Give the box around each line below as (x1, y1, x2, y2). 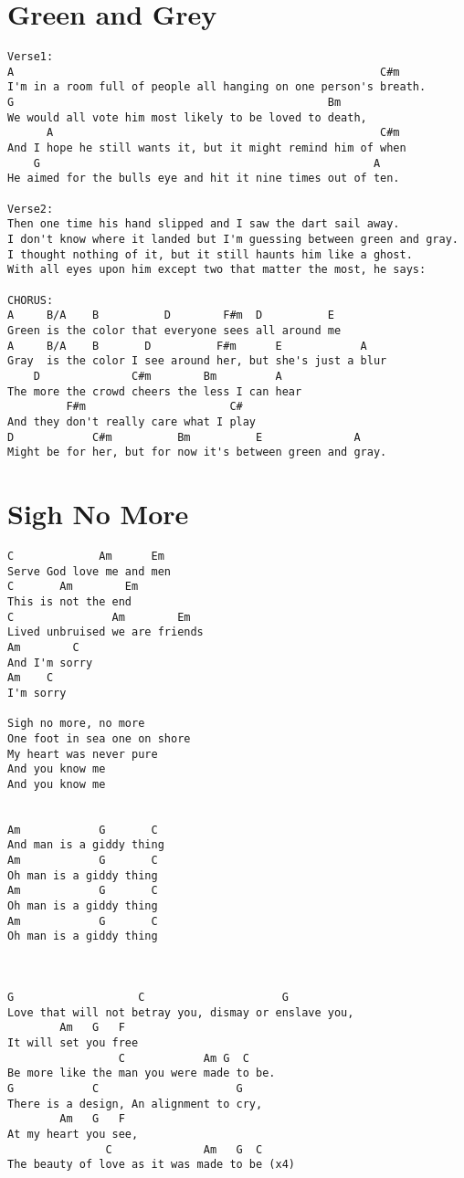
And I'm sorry (7, 656, 93, 669)
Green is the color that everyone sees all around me (7, 323, 342, 337)
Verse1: (7, 50, 54, 64)
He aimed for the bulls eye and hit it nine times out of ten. (7, 172, 400, 185)
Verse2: (7, 202, 54, 216)
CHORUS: (7, 293, 54, 307)
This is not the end (7, 594, 132, 608)
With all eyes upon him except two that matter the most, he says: (7, 263, 427, 277)
